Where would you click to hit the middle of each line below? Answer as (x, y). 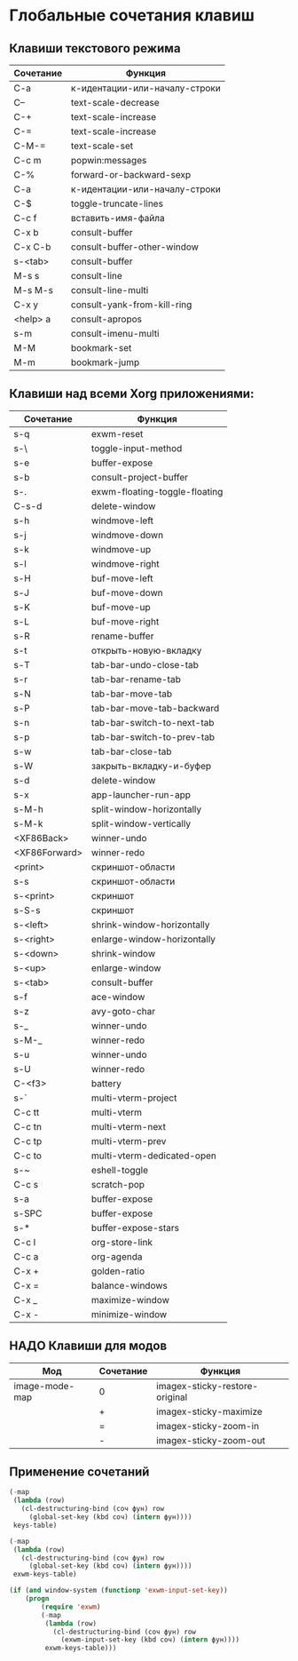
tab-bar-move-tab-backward (156, 708)
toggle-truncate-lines (117, 203)
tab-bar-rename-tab (137, 679)
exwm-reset (118, 433)
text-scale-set (102, 146)
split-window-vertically (141, 823)
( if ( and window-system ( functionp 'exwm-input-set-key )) (118, 1591)
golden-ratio (118, 1271)
